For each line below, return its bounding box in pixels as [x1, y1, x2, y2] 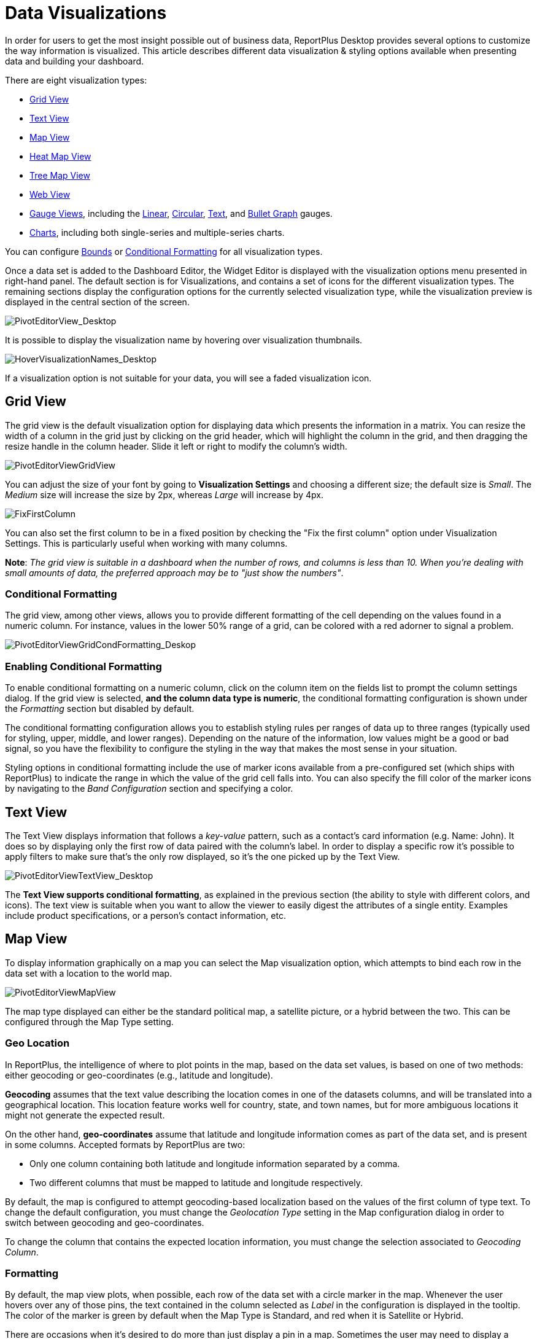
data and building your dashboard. [5, 55, 144, 66]
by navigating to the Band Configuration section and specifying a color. [5, 783, 293, 794]
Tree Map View [29, 170, 90, 181]
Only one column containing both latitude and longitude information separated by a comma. [29, 1158, 400, 1169]
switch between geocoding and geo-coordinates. [5, 1217, 204, 1228]
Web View [29, 189, 71, 200]
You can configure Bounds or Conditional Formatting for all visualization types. [5, 246, 323, 257]
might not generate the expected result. [5, 1109, 165, 1120]
